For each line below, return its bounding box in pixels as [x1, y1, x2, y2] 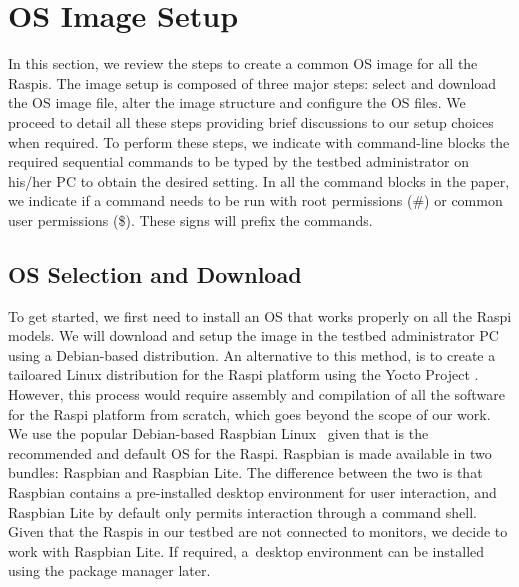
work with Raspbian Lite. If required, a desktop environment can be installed [8, 540, 485, 561]
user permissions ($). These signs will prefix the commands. [8, 209, 373, 230]
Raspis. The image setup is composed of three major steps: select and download [8, 72, 497, 93]
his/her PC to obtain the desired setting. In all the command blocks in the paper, [8, 170, 510, 191]
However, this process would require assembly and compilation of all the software [8, 384, 505, 405]
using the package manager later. [8, 560, 211, 581]
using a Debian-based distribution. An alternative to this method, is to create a [8, 344, 496, 365]
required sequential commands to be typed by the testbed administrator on [8, 151, 469, 172]
